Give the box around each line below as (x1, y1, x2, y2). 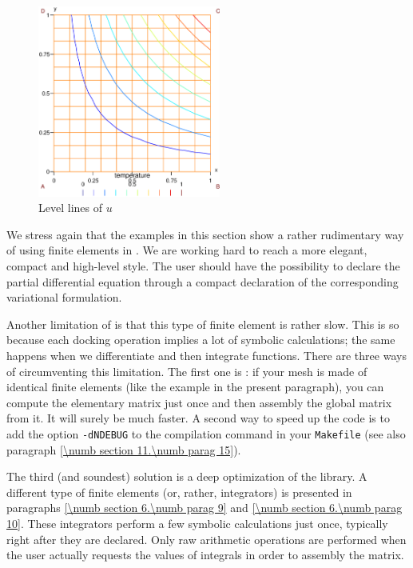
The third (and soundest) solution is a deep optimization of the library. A (6, 468, 367, 485)
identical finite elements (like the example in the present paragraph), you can (6, 378, 384, 395)
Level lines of (38, 199, 102, 216)
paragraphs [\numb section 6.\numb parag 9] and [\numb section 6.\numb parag (6, 499, 403, 516)
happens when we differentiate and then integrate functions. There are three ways (6, 347, 407, 364)
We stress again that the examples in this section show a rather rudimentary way (6, 226, 404, 242)
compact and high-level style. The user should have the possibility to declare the (6, 258, 400, 274)
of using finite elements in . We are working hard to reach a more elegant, (6, 242, 367, 258)
